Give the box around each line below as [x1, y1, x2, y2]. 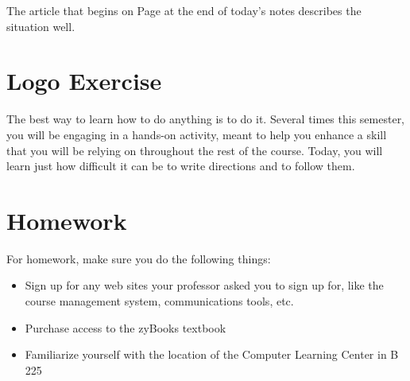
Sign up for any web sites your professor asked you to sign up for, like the [25, 277, 384, 294]
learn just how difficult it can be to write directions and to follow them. [6, 157, 355, 174]
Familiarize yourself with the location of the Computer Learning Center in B [25, 346, 399, 363]
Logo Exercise [6, 64, 162, 97]
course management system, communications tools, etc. [25, 293, 294, 309]
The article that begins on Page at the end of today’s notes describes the [6, 2, 362, 18]
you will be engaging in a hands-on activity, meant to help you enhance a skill [6, 126, 387, 142]
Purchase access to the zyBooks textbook [25, 319, 226, 336]
